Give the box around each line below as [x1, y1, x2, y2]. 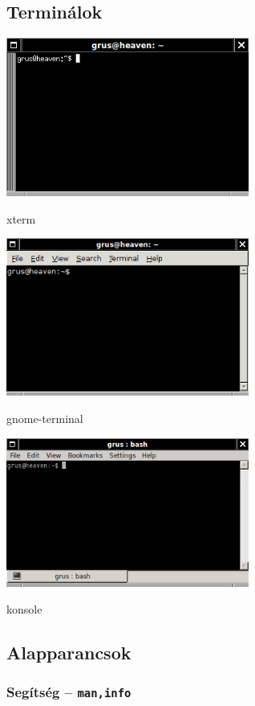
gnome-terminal [6, 409, 83, 426]
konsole [6, 601, 42, 618]
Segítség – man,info [6, 682, 132, 702]
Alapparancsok [6, 640, 132, 665]
